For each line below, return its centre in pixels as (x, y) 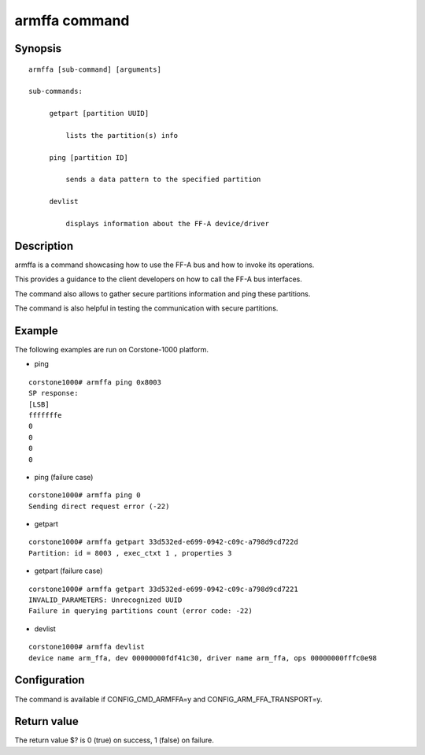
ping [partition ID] (89, 157)
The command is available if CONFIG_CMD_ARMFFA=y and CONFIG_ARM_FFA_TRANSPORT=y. (168, 699)
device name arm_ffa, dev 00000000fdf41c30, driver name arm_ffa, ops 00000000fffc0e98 (203, 658)
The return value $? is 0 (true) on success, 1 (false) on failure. (114, 740)
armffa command (72, 20)
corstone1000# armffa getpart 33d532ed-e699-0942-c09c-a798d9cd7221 (163, 589)
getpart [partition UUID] (99, 113)
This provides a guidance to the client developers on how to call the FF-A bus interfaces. (159, 279)
